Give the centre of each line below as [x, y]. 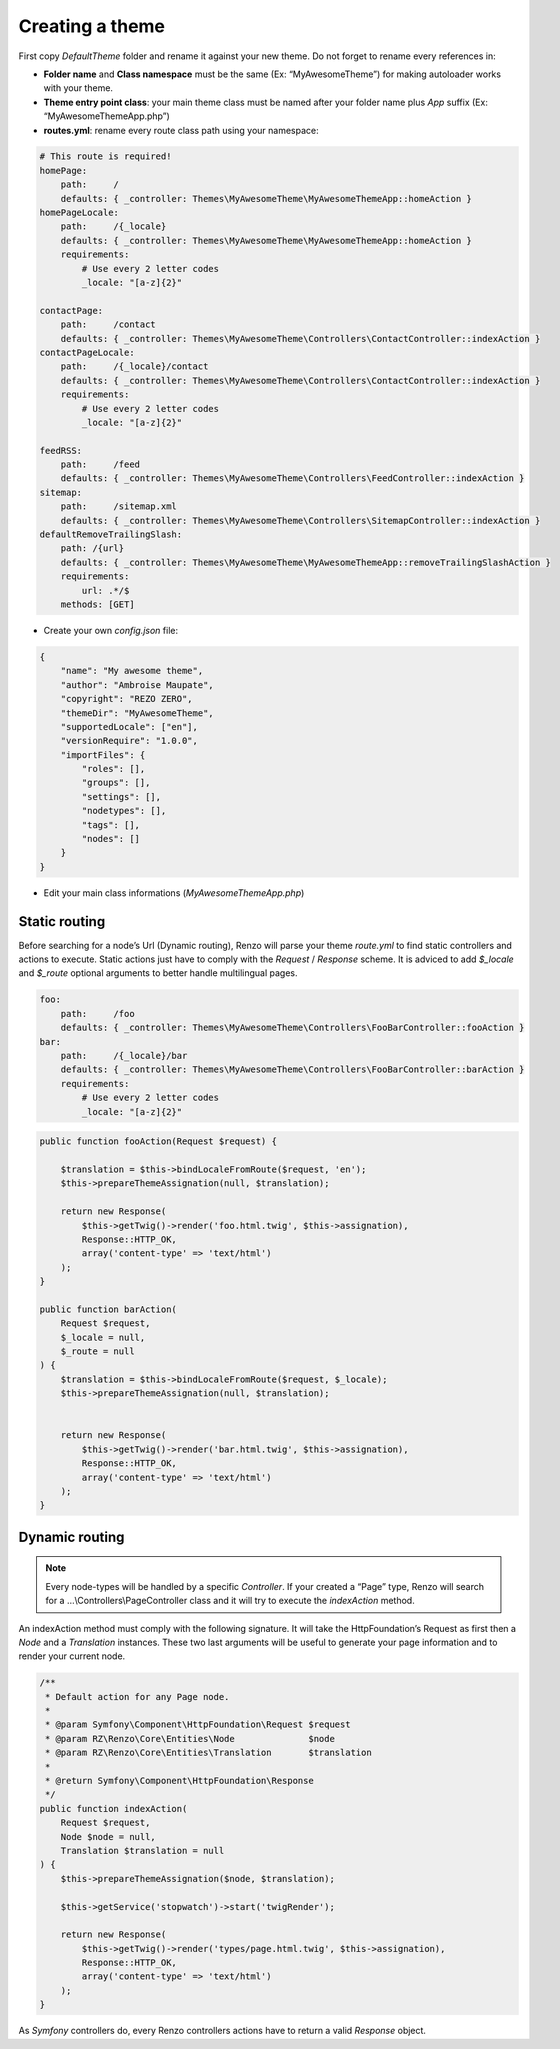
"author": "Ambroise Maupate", [137, 684]
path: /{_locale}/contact [134, 366]
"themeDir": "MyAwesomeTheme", [137, 713]
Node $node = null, [108, 1836]
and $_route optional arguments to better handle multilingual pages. [158, 973]
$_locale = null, [103, 1337]
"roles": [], [113, 769]
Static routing [62, 921]
